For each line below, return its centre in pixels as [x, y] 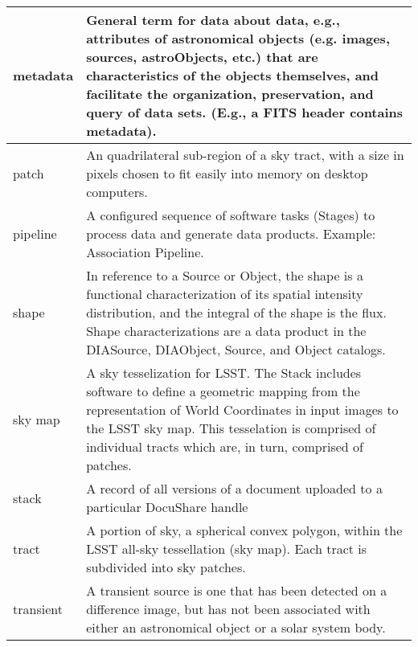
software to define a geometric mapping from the [223, 391]
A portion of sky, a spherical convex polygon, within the [244, 530]
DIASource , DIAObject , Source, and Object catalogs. [236, 349]
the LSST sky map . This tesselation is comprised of [231, 428]
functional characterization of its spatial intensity [225, 294]
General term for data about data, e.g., [213, 20]
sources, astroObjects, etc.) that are [202, 57]
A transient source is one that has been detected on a [237, 590]
